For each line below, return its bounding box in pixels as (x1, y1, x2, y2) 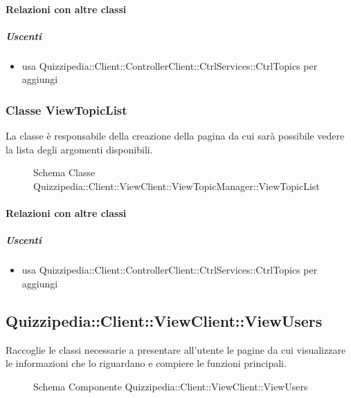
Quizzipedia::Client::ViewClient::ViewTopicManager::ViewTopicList (33, 178, 320, 193)
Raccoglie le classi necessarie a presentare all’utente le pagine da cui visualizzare (6, 342, 346, 357)
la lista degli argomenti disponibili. (6, 142, 153, 156)
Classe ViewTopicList (6, 101, 127, 118)
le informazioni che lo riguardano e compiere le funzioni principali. (6, 356, 287, 370)
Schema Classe (33, 165, 96, 180)
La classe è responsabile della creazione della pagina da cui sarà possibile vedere (6, 129, 345, 143)
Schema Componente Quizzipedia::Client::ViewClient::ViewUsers (33, 379, 308, 393)
